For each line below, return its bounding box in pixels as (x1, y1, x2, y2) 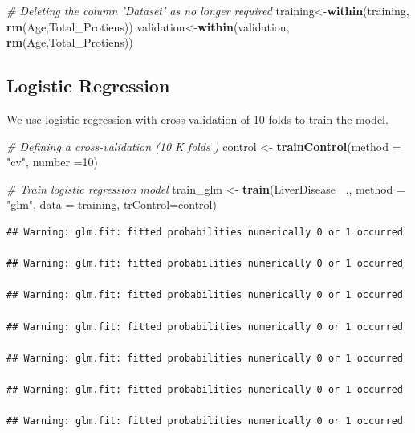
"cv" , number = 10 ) (6, 153, 98, 170)
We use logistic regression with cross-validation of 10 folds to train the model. (6, 110, 389, 127)
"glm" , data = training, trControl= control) (6, 196, 217, 213)
